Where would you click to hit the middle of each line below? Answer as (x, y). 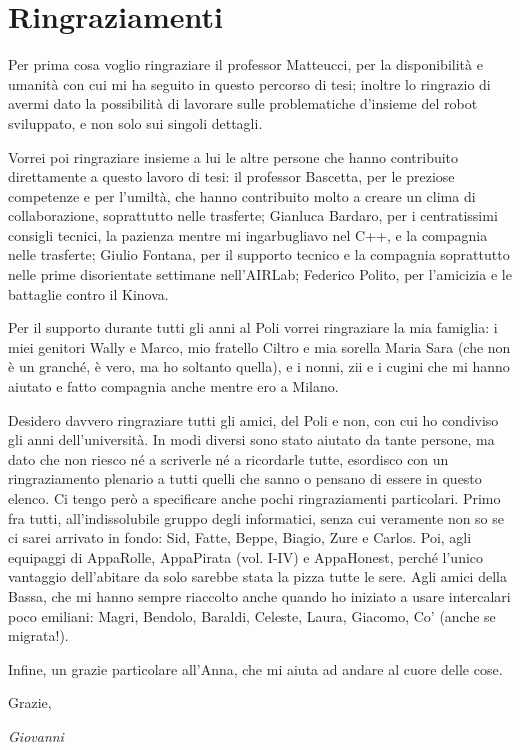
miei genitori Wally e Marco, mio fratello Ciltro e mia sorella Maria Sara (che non (259, 346)
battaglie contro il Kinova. (88, 293)
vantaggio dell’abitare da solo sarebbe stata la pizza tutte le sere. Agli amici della (257, 576)
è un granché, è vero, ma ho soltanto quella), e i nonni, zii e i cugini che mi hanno (259, 366)
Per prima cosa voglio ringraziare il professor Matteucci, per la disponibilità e (245, 64)
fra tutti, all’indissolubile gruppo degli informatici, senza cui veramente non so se (256, 517)
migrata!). (38, 635)
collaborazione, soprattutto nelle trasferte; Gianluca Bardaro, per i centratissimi (253, 215)
